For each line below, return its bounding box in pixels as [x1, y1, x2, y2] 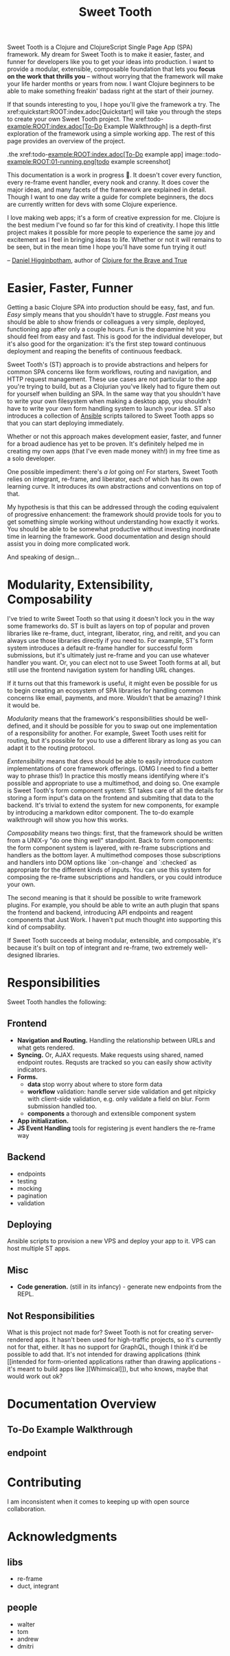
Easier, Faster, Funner [7, 280, 134, 296]
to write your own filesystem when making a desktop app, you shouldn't [7, 397, 211, 405]
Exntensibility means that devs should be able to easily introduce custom [7, 757, 214, 766]
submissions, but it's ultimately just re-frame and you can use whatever [7, 651, 209, 660]
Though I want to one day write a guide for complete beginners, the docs [7, 193, 214, 201]
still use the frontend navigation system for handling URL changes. [7, 666, 196, 674]
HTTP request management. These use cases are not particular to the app [7, 375, 218, 383]
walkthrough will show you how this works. [7, 816, 129, 824]
